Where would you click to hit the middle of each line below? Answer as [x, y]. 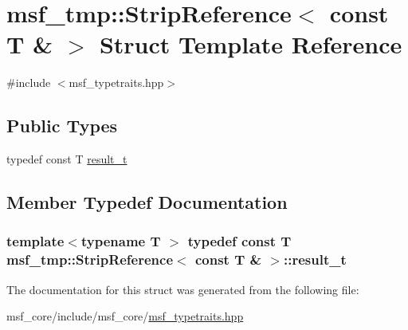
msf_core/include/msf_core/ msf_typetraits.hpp [125, 316]
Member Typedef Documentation [147, 202]
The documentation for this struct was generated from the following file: [183, 289]
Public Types [62, 126]
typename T [121, 241]
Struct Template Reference [251, 44]
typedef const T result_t [67, 159]
